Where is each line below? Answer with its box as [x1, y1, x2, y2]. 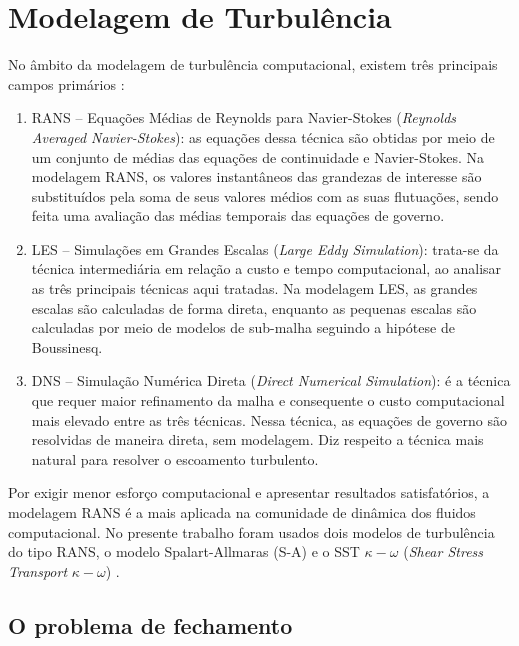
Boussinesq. [31, 336, 103, 357]
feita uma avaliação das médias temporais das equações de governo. [31, 205, 445, 226]
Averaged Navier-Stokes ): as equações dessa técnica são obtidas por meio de [31, 126, 495, 147]
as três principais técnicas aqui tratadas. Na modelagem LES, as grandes [31, 278, 478, 299]
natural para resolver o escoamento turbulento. [31, 448, 319, 469]
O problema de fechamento [8, 609, 293, 640]
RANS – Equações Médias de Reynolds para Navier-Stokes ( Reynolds [31, 107, 457, 128]
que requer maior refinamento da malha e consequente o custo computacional [31, 390, 505, 411]
